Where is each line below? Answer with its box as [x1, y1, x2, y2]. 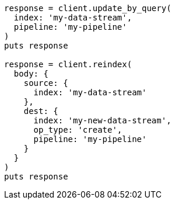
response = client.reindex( [4, 60, 132, 69]
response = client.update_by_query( [4, 4, 171, 13]
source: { [23, 78, 68, 88]
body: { [13, 69, 48, 78]
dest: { [23, 106, 58, 116]
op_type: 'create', [33, 125, 123, 134]
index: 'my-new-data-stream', [33, 116, 171, 125]
